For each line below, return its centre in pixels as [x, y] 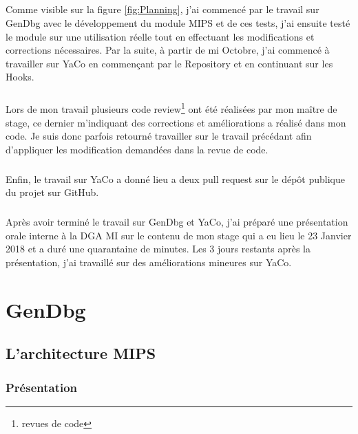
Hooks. [20, 77]
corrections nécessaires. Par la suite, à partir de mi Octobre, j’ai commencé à [168, 50]
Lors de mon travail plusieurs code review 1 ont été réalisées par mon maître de [171, 108]
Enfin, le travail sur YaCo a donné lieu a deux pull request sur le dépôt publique [175, 178]
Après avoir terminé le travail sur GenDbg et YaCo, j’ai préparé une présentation [177, 222]
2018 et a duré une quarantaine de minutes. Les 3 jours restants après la [158, 249]
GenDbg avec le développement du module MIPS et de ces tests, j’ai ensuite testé [178, 22]
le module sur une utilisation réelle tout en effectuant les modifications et [160, 36]
